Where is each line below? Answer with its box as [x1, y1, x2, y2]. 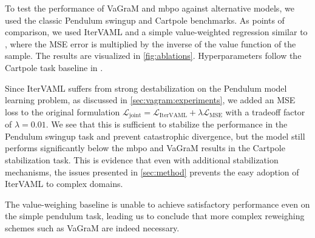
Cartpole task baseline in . [5, 61, 103, 73]
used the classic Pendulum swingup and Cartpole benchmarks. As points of [5, 13, 285, 26]
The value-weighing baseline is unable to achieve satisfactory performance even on [5, 197, 310, 210]
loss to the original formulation [5, 105, 120, 118]
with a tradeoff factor [225, 105, 305, 118]
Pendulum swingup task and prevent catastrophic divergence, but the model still [5, 129, 305, 142]
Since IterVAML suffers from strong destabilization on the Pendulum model [5, 81, 287, 94]
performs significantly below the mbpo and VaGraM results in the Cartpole [5, 141, 285, 154]
